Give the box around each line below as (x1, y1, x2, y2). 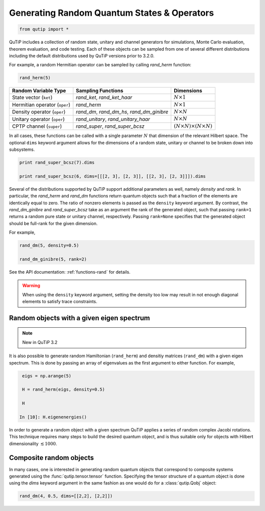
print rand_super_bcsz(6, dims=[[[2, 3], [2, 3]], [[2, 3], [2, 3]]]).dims (19, 173, 206, 179)
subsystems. (9, 146, 35, 152)
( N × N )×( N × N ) (174, 123, 212, 129)
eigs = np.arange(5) (22, 373, 72, 378)
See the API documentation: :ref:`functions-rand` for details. (9, 269, 131, 275)
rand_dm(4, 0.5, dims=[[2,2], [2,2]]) (19, 493, 113, 499)
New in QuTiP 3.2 (22, 339, 57, 345)
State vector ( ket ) (12, 94, 53, 101)
